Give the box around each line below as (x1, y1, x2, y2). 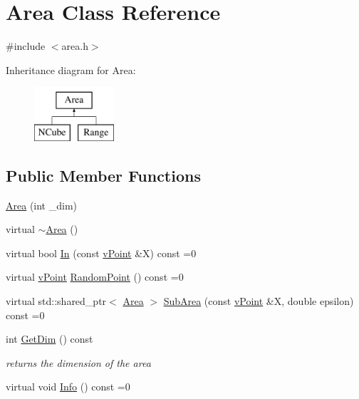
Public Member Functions (6, 164, 201, 186)
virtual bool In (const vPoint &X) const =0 (6, 245, 197, 260)
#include (6, 38, 46, 53)
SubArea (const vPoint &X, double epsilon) (163, 294, 354, 309)
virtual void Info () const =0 (6, 379, 130, 394)
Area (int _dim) (6, 197, 78, 212)
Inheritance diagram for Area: (6, 62, 136, 77)
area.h (61, 38, 88, 53)
